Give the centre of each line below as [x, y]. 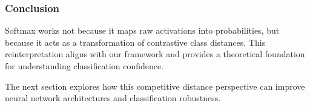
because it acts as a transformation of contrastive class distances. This [135, 42]
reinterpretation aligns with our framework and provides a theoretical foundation [155, 54]
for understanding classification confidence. [84, 66]
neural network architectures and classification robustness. [113, 98]
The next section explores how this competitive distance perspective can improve [155, 86]
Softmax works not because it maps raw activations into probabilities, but [142, 30]
